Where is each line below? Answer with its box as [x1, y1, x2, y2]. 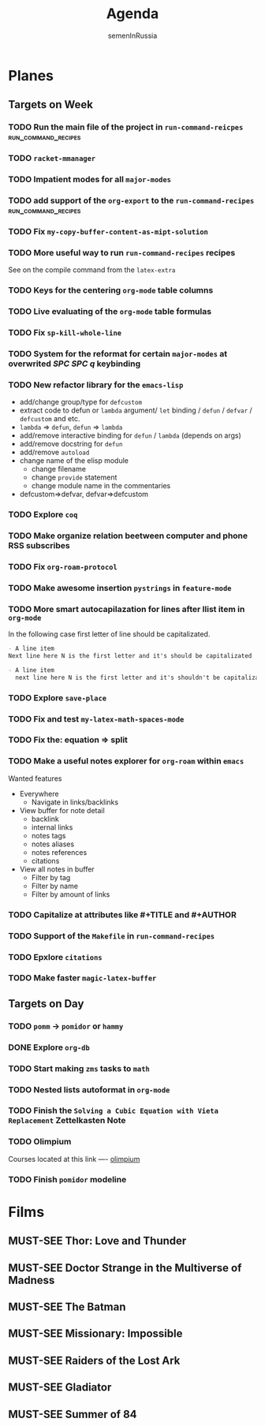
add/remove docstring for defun [19, 439, 123, 449]
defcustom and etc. [19, 414, 80, 424]
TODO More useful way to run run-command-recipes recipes [8, 247, 236, 258]
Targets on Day [8, 997, 84, 1010]
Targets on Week [8, 98, 93, 111]
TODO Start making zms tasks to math [8, 1062, 150, 1073]
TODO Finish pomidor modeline [8, 1174, 127, 1185]
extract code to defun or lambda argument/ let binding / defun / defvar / [19, 405, 252, 415]
